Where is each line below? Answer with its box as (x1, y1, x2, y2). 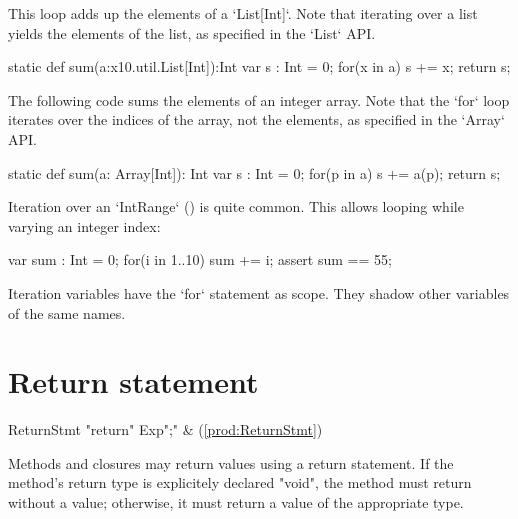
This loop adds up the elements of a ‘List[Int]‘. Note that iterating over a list (8, 3, 478, 23)
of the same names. (8, 302, 126, 323)
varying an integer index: (8, 215, 161, 236)
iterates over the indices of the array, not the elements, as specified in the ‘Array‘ (8, 109, 505, 130)
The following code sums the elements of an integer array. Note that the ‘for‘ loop (8, 89, 510, 110)
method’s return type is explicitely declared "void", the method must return (8, 472, 472, 493)
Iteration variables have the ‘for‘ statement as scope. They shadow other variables (8, 282, 510, 303)
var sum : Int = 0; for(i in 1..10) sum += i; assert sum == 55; (8, 249, 392, 270)
